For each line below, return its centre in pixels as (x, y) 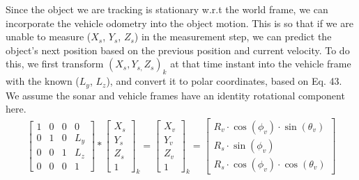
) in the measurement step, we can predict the (233, 36)
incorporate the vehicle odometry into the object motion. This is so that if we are (179, 23)
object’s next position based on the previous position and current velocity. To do (178, 50)
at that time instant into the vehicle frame (261, 64)
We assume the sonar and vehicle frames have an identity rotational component (175, 95)
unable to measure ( (48, 36)
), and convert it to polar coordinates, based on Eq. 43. (224, 81)
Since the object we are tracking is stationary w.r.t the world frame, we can (167, 9)
